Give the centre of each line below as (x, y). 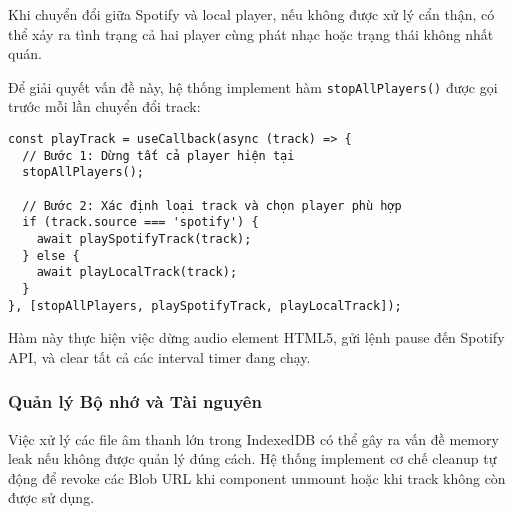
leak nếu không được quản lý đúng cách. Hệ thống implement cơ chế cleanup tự (252, 458)
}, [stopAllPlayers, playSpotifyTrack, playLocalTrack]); (205, 305)
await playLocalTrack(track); (137, 272)
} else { (51, 255)
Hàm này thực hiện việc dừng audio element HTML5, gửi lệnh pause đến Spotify (256, 337)
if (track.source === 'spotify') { (140, 222)
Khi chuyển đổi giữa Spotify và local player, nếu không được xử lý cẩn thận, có (251, 14)
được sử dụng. (51, 497)
